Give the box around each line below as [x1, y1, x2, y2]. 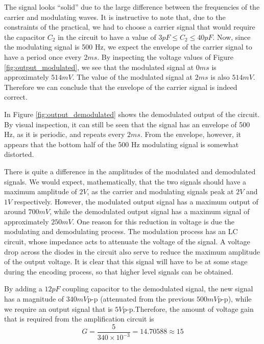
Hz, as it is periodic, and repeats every [4, 129, 125, 140]
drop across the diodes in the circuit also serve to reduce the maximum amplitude [4, 246, 260, 257]
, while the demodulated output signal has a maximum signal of [49, 206, 250, 217]
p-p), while [218, 293, 252, 304]
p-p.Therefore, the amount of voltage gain [123, 303, 254, 314]
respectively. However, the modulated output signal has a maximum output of [14, 196, 258, 207]
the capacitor [4, 31, 45, 42]
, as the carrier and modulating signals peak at [87, 186, 234, 197]
